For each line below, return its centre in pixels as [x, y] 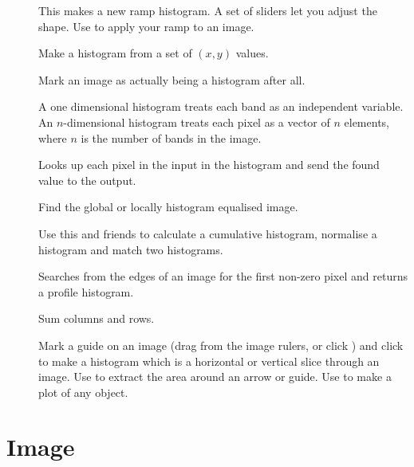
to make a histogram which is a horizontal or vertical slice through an [209, 361]
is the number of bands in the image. [171, 137]
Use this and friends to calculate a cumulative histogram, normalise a [208, 233]
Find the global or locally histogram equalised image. [168, 207]
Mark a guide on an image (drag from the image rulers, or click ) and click [221, 345]
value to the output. [87, 180]
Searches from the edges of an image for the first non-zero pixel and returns [223, 276]
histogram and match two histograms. [131, 249]
